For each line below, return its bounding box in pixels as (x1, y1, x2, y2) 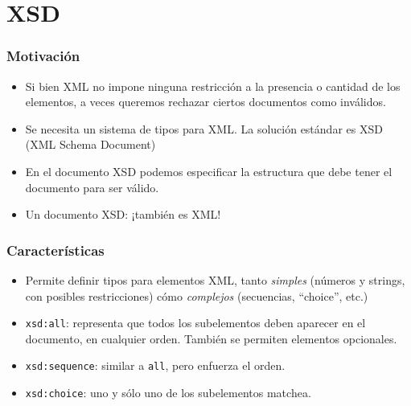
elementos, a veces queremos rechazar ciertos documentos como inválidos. (25, 93, 386, 110)
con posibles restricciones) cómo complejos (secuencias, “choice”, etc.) (25, 287, 368, 304)
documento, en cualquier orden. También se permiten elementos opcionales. (25, 330, 397, 347)
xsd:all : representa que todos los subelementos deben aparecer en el (25, 314, 366, 331)
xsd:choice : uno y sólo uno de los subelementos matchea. (25, 384, 311, 401)
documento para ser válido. (25, 178, 159, 195)
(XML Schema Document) (25, 136, 156, 153)
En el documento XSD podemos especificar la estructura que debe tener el (25, 162, 393, 179)
